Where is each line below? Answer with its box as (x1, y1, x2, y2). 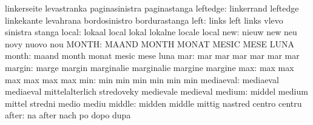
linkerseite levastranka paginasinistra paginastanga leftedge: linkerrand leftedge (5, 2, 299, 14)
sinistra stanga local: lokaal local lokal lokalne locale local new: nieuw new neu (5, 25, 297, 38)
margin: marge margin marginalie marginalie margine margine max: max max (5, 61, 294, 73)
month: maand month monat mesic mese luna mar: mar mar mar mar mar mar (5, 49, 300, 62)
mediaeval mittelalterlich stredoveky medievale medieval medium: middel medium (5, 85, 308, 98)
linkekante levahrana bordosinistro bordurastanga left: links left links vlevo (5, 13, 283, 26)
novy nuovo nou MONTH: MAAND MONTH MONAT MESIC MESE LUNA (5, 37, 295, 50)
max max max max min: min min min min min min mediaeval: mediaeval (5, 73, 279, 86)
